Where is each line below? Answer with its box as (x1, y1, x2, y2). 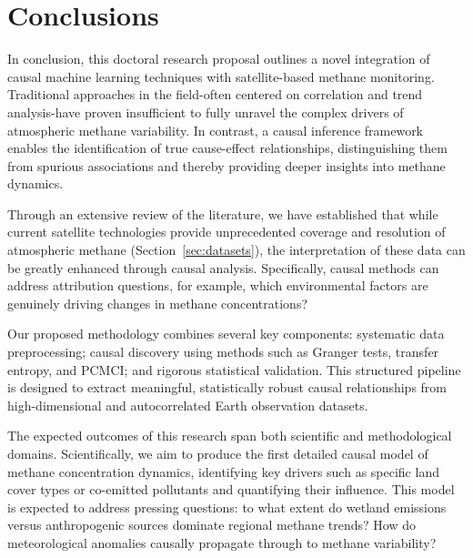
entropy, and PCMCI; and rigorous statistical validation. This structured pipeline (7, 360, 461, 379)
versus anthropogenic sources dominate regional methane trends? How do (7, 515, 416, 534)
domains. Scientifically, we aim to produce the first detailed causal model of (7, 444, 428, 462)
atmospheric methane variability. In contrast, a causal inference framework (7, 120, 424, 139)
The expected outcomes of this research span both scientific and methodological (7, 426, 452, 445)
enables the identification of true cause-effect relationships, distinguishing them (7, 138, 448, 157)
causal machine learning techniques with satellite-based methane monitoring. (7, 66, 435, 86)
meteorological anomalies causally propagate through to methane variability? (7, 533, 437, 552)
